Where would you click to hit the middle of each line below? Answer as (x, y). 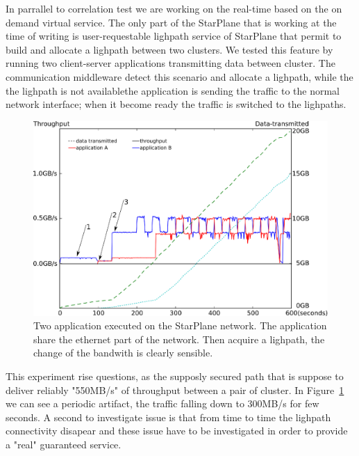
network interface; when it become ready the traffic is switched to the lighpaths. (176, 104)
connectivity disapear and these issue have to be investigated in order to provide (177, 431)
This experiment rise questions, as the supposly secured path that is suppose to (175, 376)
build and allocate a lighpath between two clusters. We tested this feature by (169, 49)
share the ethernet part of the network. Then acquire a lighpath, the (179, 339)
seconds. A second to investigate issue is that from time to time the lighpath (168, 417)
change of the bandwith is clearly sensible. (123, 353)
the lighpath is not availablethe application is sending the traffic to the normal (173, 90)
